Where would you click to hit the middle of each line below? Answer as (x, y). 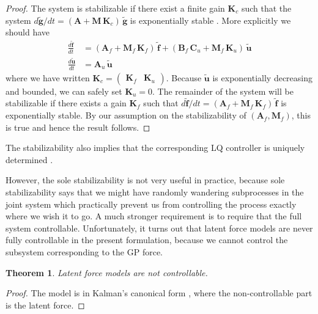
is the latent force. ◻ (45, 305)
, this (301, 115)
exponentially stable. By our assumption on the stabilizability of (126, 115)
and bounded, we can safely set (64, 91)
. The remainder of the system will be (223, 91)
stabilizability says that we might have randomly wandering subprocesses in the (155, 192)
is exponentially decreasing (263, 77)
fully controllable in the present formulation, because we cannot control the (147, 240)
